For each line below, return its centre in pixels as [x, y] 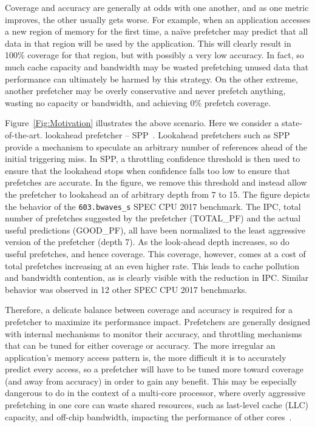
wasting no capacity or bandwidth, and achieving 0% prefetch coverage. [138, 102]
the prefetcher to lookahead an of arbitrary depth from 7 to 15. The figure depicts [157, 194]
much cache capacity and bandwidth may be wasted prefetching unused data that [157, 66]
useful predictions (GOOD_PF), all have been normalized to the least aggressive [155, 230]
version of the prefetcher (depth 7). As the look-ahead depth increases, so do [147, 242]
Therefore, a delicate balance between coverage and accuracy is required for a [149, 310]
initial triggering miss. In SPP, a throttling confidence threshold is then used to [153, 159]
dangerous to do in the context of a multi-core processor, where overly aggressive [155, 393]
